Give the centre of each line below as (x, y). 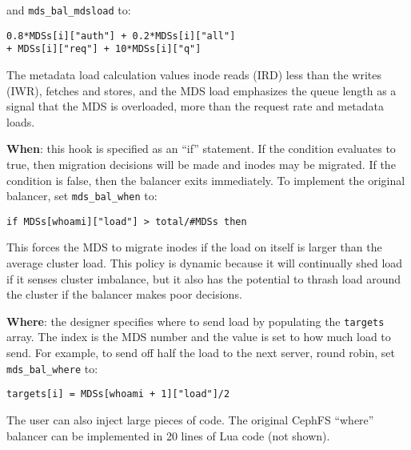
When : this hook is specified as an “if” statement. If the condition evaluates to (201, 149)
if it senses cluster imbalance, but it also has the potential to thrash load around (204, 278)
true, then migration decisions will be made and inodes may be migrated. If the (201, 164)
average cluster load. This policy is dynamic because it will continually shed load (205, 263)
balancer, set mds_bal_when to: (82, 196)
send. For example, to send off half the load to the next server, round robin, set (201, 353)
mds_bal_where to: (52, 368)
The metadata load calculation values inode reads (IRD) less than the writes (194, 74)
